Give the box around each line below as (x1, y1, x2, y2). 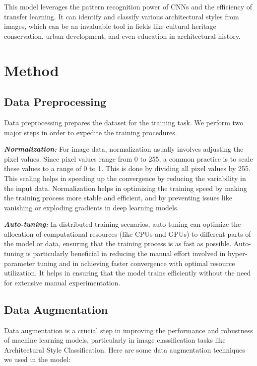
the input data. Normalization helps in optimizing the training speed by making (4, 183, 247, 193)
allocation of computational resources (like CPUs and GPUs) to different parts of (4, 228, 251, 239)
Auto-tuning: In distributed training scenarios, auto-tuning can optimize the (4, 219, 241, 229)
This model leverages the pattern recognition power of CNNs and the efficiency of (4, 1, 253, 11)
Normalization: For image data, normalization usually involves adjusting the (4, 144, 244, 154)
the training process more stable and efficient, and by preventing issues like (4, 192, 232, 203)
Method (4, 60, 59, 80)
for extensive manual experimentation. (4, 277, 121, 287)
